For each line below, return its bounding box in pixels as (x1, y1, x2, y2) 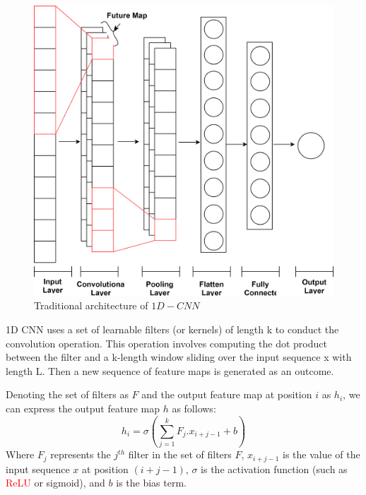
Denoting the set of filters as (6, 387, 129, 402)
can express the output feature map (6, 400, 160, 415)
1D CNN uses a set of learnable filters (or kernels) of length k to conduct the (6, 321, 339, 336)
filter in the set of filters (128, 447, 232, 462)
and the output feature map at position (141, 387, 312, 402)
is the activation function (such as (201, 461, 348, 476)
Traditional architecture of (34, 298, 148, 313)
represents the (50, 447, 111, 462)
